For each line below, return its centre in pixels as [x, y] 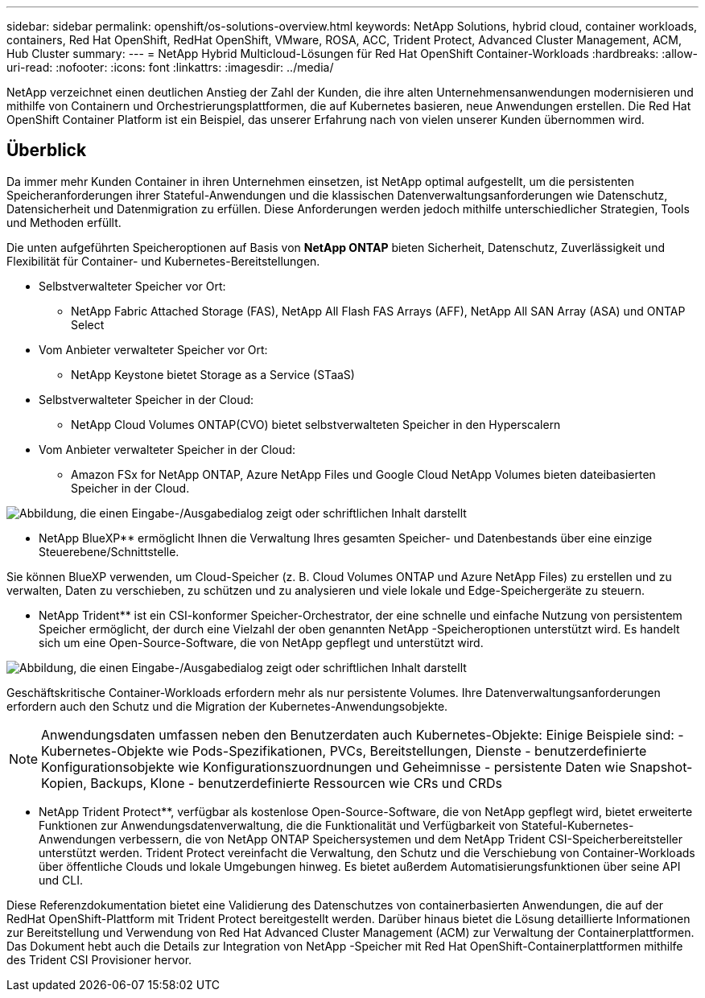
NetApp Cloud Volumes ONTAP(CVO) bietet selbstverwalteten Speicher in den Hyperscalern [316, 424]
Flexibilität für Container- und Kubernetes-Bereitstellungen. [163, 261]
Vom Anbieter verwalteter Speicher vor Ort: [153, 349]
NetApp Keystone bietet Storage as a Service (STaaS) [213, 374]
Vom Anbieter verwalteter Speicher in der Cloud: [167, 449]
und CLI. [61, 880]
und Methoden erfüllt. [64, 222]
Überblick [47, 151]
